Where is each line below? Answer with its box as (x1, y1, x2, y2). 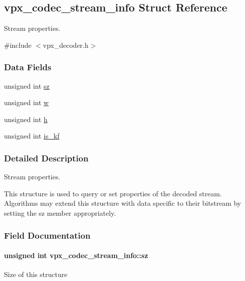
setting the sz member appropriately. (4, 207, 116, 218)
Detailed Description (4, 151, 88, 164)
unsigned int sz (4, 80, 50, 91)
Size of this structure (4, 269, 68, 280)
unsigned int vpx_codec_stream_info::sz (4, 250, 148, 261)
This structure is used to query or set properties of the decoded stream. (4, 188, 222, 198)
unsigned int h (4, 114, 48, 124)
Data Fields (4, 61, 52, 73)
